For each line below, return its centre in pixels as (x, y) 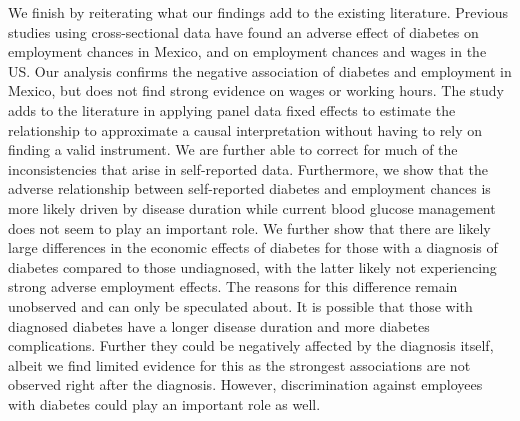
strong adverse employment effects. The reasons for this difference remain (233, 286)
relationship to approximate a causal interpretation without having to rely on (245, 129)
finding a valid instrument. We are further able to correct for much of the (233, 149)
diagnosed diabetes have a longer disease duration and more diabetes (219, 325)
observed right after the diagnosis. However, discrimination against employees (245, 384)
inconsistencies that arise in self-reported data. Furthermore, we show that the (248, 168)
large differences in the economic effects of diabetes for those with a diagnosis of (253, 247)
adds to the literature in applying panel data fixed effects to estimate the (232, 109)
